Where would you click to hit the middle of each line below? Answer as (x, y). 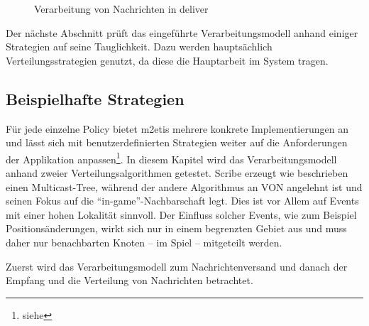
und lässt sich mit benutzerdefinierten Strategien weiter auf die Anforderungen (177, 142)
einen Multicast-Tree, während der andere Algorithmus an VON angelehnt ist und (184, 186)
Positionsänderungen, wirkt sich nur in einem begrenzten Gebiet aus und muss (176, 228)
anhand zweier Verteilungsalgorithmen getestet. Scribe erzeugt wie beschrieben (177, 173)
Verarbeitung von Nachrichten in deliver (121, 9)
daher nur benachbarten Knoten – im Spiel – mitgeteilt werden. (144, 242)
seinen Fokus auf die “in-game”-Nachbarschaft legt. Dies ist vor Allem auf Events (182, 201)
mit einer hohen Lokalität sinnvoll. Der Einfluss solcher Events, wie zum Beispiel (181, 214)
